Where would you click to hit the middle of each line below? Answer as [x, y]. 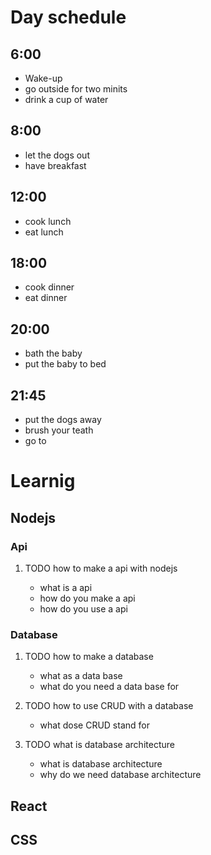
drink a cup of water [66, 99]
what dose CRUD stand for [94, 725]
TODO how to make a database [89, 657]
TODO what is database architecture [99, 745]
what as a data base [81, 676]
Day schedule [68, 17]
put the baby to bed [65, 364]
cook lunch [48, 221]
